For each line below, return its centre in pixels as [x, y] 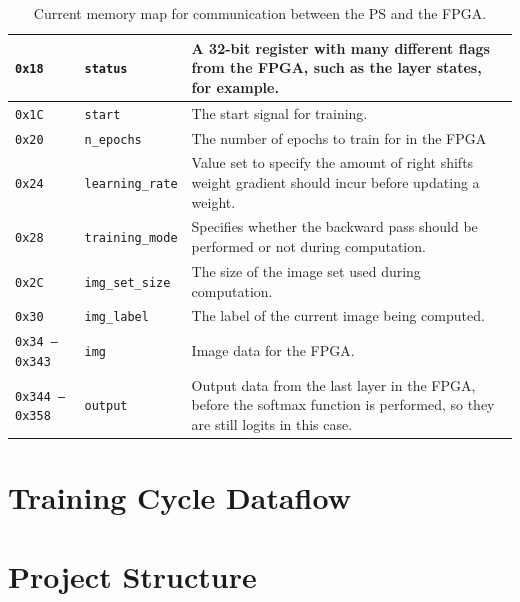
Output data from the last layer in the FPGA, [333, 384]
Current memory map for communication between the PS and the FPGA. [260, 13]
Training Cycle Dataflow [179, 497]
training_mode [131, 238]
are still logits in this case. [272, 424]
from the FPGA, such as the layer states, [336, 67]
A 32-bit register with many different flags [340, 47]
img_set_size [127, 282]
